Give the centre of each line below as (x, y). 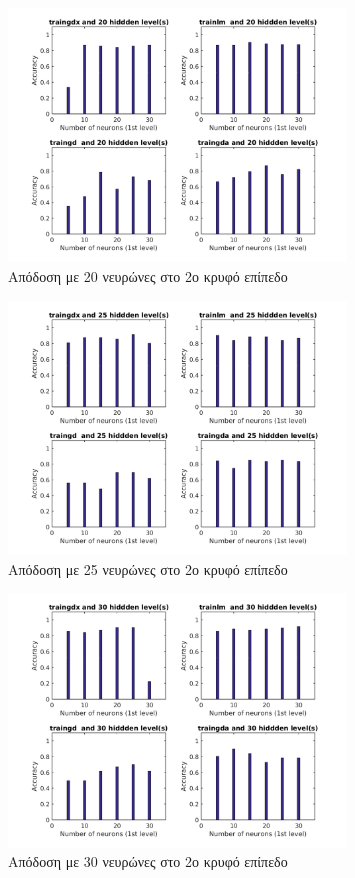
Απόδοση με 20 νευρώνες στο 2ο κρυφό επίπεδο (148, 275)
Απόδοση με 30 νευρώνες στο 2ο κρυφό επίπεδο (148, 861)
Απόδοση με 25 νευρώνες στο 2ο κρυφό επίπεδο (148, 568)
